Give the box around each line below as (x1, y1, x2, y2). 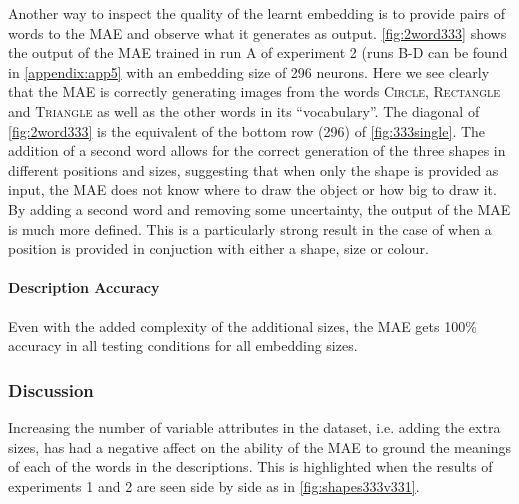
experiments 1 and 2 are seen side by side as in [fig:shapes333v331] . (8, 475, 420, 496)
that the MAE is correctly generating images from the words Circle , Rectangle (8, 81, 501, 102)
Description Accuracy (8, 277, 160, 298)
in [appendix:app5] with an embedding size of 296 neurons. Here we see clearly (8, 61, 490, 82)
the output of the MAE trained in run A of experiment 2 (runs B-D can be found (8, 42, 508, 63)
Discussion (8, 377, 94, 402)
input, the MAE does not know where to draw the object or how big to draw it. (8, 179, 497, 200)
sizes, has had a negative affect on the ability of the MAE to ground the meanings (8, 436, 511, 457)
